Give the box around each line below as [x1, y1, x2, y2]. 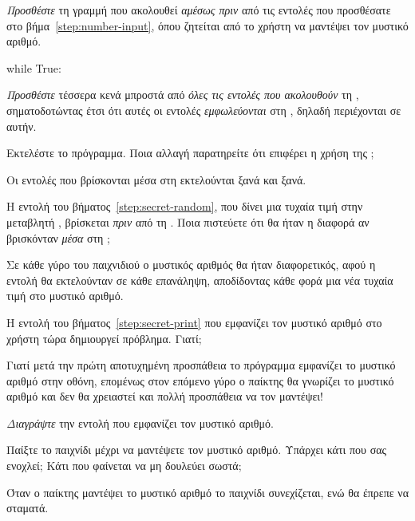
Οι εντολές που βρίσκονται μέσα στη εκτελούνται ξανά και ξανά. [6, 171, 306, 187]
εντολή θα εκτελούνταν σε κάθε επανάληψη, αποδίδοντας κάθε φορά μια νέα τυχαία [6, 271, 393, 288]
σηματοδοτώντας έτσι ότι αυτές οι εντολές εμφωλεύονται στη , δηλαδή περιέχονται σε [6, 101, 401, 118]
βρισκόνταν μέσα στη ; [6, 229, 110, 246]
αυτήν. [6, 117, 37, 134]
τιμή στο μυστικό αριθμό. [6, 287, 124, 304]
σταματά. [6, 499, 49, 516]
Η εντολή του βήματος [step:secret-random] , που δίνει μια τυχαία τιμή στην [6, 198, 363, 215]
